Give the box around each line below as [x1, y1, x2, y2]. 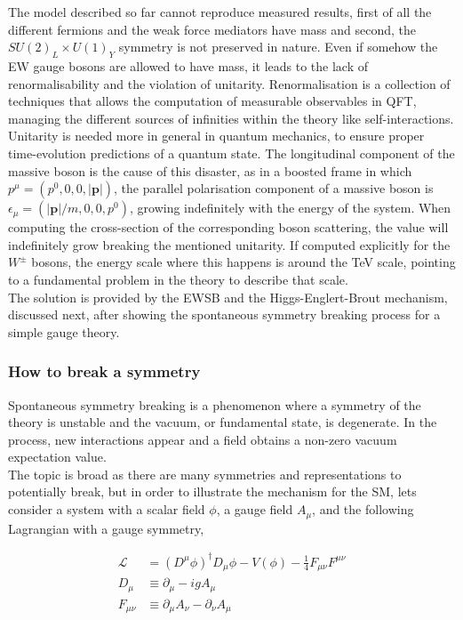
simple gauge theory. [8, 322, 120, 341]
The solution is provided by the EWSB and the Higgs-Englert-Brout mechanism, [8, 287, 448, 306]
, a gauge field [216, 500, 293, 519]
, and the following [312, 500, 414, 519]
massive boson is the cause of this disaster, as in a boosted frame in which [8, 161, 412, 180]
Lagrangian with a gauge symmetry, [8, 519, 204, 537]
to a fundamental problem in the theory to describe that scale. [8, 270, 348, 288]
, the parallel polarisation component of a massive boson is [114, 179, 434, 197]
